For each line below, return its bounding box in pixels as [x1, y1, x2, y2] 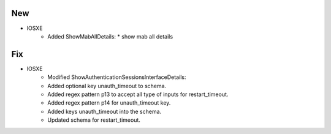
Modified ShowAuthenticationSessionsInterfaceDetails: [47, 73, 186, 81]
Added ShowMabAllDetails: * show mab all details [47, 32, 173, 40]
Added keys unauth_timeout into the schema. [47, 108, 162, 115]
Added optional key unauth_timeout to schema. [47, 82, 167, 89]
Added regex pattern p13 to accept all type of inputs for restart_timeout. [47, 91, 229, 98]
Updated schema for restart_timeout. [47, 116, 141, 124]
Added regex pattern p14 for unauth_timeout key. [47, 99, 171, 106]
